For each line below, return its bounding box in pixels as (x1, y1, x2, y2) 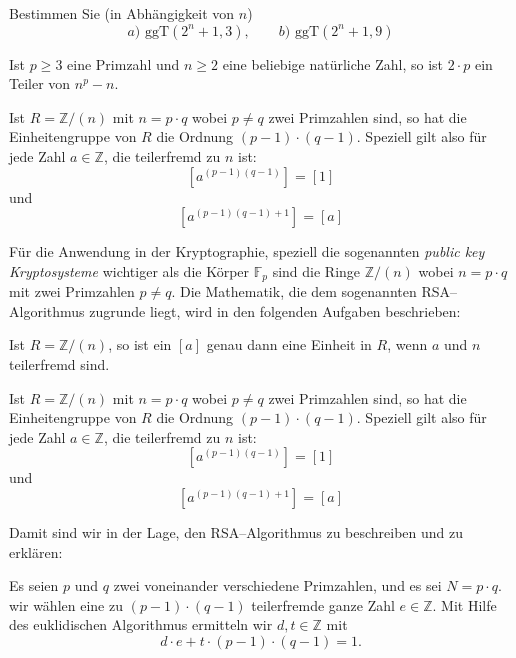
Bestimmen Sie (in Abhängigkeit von (9, 3, 235, 23)
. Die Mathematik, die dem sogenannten (171, 281, 417, 302)
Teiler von (9, 73, 71, 94)
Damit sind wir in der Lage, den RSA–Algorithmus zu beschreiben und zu (9, 521, 464, 542)
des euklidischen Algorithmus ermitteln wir (9, 614, 273, 635)
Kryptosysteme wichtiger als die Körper (9, 260, 250, 281)
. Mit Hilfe (432, 594, 497, 615)
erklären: (9, 541, 63, 562)
